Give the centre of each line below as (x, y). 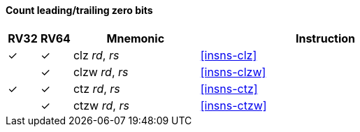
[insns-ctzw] (233, 105)
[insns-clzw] (233, 72)
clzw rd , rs (101, 72)
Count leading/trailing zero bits (79, 10)
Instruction (325, 38)
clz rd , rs (96, 55)
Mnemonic (136, 38)
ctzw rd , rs (101, 105)
